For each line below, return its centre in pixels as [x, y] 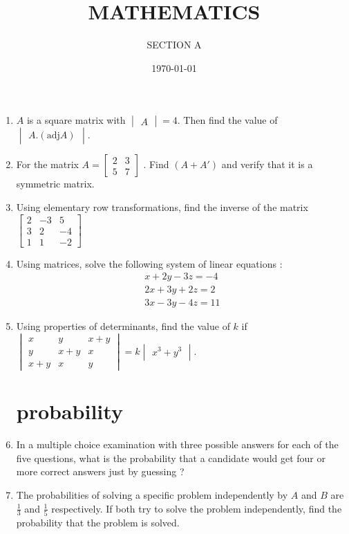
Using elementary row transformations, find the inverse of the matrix [162, 206]
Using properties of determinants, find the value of [123, 326]
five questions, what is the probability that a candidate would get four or [171, 458]
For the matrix [47, 164]
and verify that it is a [267, 164]
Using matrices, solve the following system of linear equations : [149, 263]
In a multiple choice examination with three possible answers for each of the [177, 444]
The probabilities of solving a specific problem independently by [152, 495]
